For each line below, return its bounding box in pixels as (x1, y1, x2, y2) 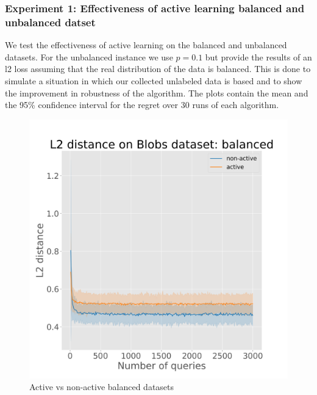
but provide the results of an (205, 50, 312, 63)
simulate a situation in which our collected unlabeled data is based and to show (5, 74, 302, 87)
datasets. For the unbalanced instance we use (5, 50, 173, 63)
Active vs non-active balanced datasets (29, 380, 174, 393)
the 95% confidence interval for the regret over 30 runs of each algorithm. (5, 98, 279, 111)
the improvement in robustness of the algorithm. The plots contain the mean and (5, 86, 308, 99)
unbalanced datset (5, 14, 96, 29)
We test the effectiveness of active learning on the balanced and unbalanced (5, 38, 287, 51)
